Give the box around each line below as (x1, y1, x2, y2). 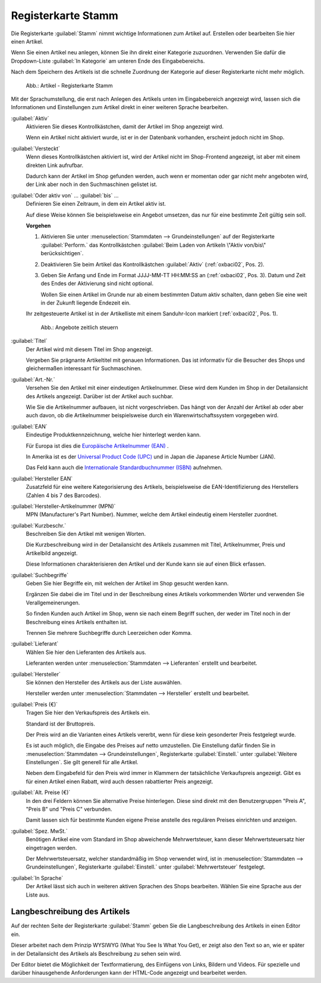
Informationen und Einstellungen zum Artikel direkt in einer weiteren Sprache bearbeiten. (11, 104, 229, 111)
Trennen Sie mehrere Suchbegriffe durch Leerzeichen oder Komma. (26, 629, 193, 636)
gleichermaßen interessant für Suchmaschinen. (26, 365, 142, 372)
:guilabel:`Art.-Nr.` (11, 376, 55, 383)
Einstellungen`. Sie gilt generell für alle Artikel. (26, 759, 139, 766)
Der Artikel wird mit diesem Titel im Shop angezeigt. (26, 346, 153, 353)
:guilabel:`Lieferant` (11, 640, 59, 647)
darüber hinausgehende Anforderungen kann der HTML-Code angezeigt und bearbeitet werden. (11, 969, 247, 976)
